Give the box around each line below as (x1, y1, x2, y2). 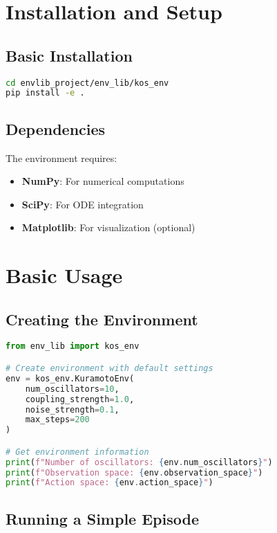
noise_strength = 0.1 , (25, 404, 120, 415)
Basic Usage (6, 261, 123, 289)
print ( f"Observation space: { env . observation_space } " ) (6, 467, 263, 478)
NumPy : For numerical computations (21, 174, 184, 188)
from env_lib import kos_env (6, 341, 140, 352)
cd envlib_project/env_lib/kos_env (6, 78, 169, 88)
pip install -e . (6, 88, 85, 98)
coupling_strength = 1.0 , (25, 394, 135, 404)
